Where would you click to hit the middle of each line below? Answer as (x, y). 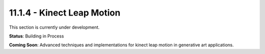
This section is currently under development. (54, 27)
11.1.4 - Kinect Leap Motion (65, 13)
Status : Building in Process (37, 36)
